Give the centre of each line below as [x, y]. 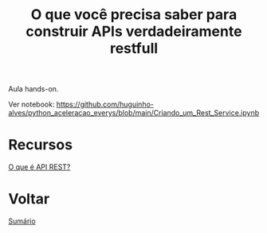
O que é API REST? [39, 167]
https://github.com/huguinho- [105, 104]
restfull [134, 49]
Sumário [22, 221]
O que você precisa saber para [134, 15]
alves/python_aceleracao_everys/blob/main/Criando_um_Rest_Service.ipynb [134, 113]
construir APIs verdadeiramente [134, 31]
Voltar [29, 199]
